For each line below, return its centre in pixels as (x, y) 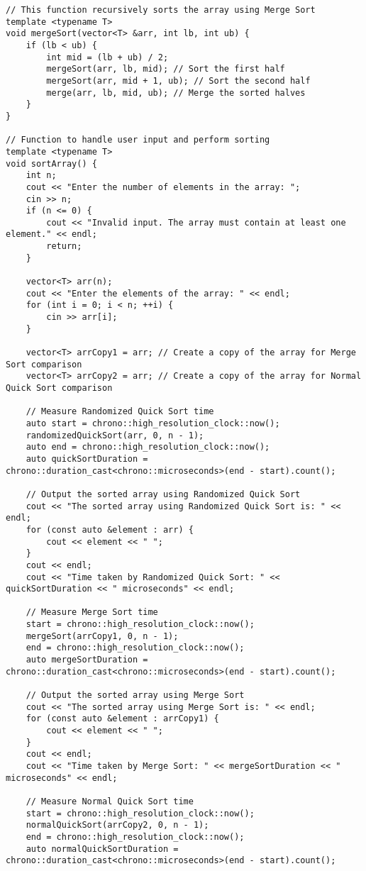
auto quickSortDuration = (87, 459)
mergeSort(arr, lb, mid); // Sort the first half (166, 69)
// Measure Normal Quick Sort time (110, 801)
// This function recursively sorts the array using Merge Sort (161, 10)
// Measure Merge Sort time (92, 612)
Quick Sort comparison (59, 388)
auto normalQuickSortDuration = (102, 849)
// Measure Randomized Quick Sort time (120, 412)
